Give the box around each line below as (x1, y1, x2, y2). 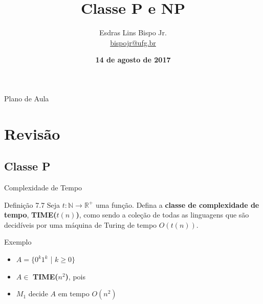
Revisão (4, 123, 60, 144)
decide (28, 288, 48, 299)
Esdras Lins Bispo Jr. (99, 27, 167, 38)
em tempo (58, 288, 90, 299)
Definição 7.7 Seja (4, 199, 60, 210)
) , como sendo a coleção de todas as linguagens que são (76, 209, 249, 220)
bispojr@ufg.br (110, 37, 156, 48)
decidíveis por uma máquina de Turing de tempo (4, 219, 157, 230)
